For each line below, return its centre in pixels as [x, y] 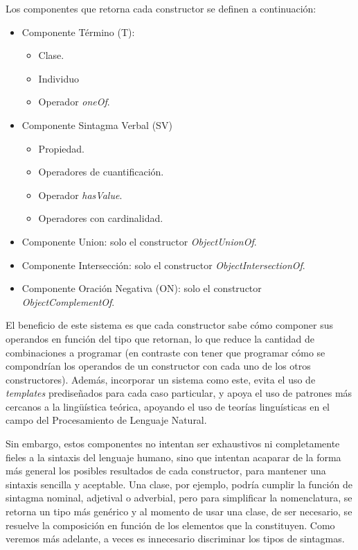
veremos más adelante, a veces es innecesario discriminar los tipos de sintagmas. [175, 539]
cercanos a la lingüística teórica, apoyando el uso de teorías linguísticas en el [168, 406]
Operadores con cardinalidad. [101, 218]
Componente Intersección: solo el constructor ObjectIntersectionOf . [163, 265]
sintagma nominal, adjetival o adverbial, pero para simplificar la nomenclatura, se [179, 498]
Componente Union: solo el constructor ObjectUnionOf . [139, 241]
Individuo [59, 78]
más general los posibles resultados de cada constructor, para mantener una [166, 471]
